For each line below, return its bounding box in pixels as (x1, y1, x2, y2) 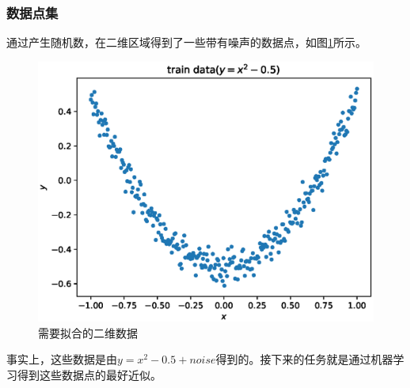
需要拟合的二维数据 (38, 324, 138, 341)
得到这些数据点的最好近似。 (17, 366, 161, 382)
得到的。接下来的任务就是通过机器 (215, 351, 393, 367)
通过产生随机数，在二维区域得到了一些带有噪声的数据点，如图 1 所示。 (6, 34, 366, 51)
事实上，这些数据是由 (6, 351, 117, 367)
